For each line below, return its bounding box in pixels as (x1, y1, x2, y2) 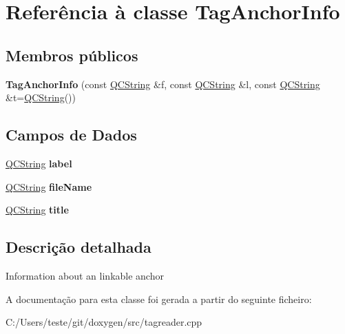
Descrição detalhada (6, 236, 151, 258)
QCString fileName (6, 179, 92, 194)
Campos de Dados (6, 124, 137, 145)
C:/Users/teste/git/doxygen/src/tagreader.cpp (6, 315, 202, 329)
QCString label (6, 156, 72, 170)
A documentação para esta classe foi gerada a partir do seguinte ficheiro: (6, 291, 312, 306)
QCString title (6, 202, 69, 217)
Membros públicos (6, 44, 138, 65)
